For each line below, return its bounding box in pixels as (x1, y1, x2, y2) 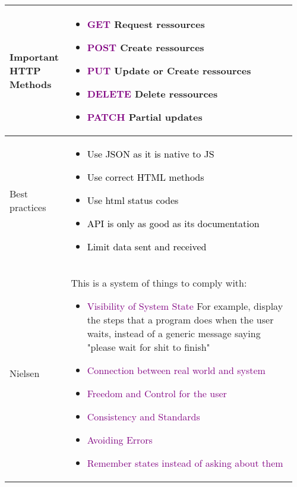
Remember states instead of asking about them (87, 456, 283, 470)
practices (10, 200, 46, 214)
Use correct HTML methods (87, 170, 204, 184)
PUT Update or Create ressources (87, 64, 251, 77)
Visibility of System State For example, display (87, 299, 283, 313)
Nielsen (10, 366, 40, 380)
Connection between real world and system (87, 363, 266, 377)
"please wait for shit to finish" (87, 340, 210, 354)
